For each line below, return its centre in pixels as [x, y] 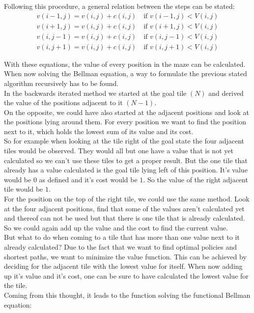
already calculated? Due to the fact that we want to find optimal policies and [120, 247]
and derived [226, 93]
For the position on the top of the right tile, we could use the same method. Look [127, 199]
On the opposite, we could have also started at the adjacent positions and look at [127, 112]
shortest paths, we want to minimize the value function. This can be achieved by [125, 256]
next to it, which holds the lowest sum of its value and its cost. [99, 131]
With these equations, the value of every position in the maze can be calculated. [125, 64]
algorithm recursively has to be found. [61, 83]
